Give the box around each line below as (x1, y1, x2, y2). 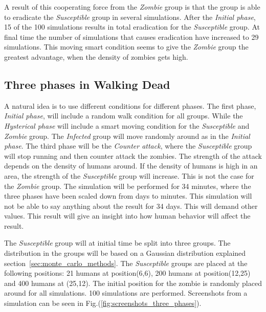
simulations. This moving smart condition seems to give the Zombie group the (4, 41, 249, 52)
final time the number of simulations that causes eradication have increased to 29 (4, 31, 259, 42)
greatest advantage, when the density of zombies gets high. (4, 51, 188, 62)
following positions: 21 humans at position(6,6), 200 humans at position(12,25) (4, 268, 251, 278)
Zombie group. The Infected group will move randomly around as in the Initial (4, 130, 250, 141)
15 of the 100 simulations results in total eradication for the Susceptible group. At (4, 21, 260, 32)
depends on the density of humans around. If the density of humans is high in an (4, 160, 258, 171)
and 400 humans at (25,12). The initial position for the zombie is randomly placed (4, 277, 262, 288)
